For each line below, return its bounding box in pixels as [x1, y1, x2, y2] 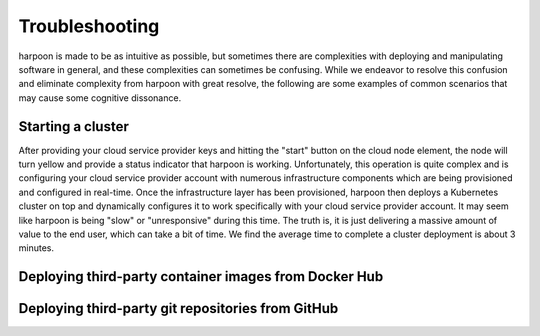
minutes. [18, 242, 55, 254]
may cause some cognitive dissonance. [18, 91, 182, 104]
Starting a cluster [18, 118, 129, 135]
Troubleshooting [18, 15, 160, 37]
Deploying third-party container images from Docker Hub [18, 268, 384, 285]
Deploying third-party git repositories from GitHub [18, 300, 339, 317]
